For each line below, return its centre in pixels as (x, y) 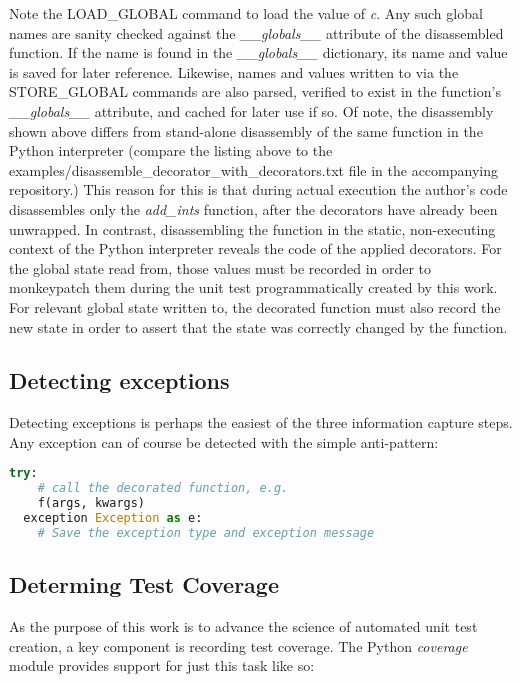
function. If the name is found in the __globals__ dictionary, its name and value (258, 52)
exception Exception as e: (113, 518)
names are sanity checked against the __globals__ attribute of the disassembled (256, 32)
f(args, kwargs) (91, 503)
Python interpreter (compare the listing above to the (171, 150)
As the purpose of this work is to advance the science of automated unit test (243, 626)
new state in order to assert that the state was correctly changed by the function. (258, 326)
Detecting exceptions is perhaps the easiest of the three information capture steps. (261, 422)
